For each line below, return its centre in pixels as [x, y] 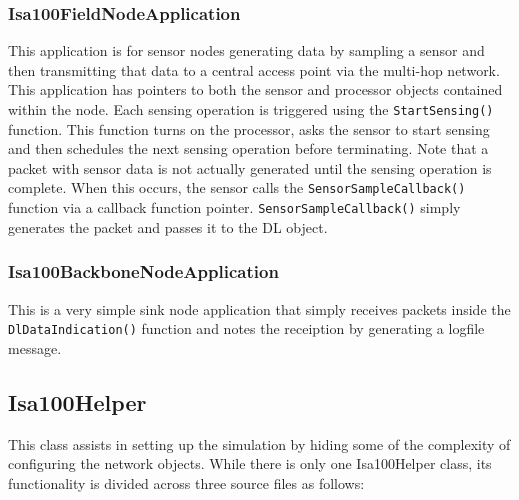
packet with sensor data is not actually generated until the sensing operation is [250, 167]
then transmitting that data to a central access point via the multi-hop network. [254, 69]
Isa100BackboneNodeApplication [143, 271]
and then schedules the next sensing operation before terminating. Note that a [248, 148]
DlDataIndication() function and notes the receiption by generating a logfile [246, 328]
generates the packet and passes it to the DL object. [168, 226]
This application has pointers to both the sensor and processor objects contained [255, 89]
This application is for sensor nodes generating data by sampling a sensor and [246, 50]
